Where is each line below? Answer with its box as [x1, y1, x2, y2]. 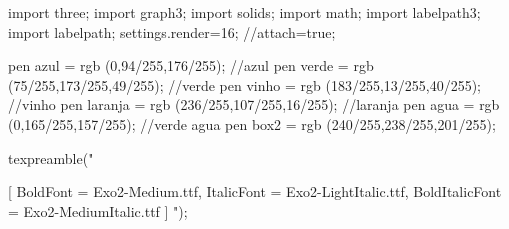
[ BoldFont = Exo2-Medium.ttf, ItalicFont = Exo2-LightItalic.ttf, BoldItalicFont [8, 181, 502, 202]
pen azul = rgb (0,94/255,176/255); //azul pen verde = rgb [8, 55, 374, 76]
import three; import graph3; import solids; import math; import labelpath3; [8, 2, 481, 22]
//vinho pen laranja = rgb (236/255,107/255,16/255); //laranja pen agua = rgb [8, 94, 500, 115]
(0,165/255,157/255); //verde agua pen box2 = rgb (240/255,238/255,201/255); [8, 113, 496, 134]
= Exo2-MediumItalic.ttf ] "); [8, 200, 188, 221]
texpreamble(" [8, 147, 94, 168]
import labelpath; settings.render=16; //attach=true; [8, 21, 336, 42]
